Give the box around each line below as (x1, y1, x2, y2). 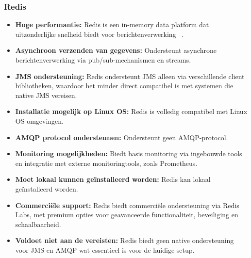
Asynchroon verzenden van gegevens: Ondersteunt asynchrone (15, 45, 217, 55)
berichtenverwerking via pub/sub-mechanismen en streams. (15, 55, 191, 64)
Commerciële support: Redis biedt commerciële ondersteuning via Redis (15, 200, 239, 210)
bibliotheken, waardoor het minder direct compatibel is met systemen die (15, 81, 234, 91)
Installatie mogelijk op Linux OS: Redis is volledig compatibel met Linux (15, 106, 248, 116)
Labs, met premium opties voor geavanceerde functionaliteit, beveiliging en (15, 210, 238, 220)
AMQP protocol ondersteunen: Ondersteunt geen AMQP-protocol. (15, 132, 228, 142)
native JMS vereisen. (15, 90, 77, 100)
